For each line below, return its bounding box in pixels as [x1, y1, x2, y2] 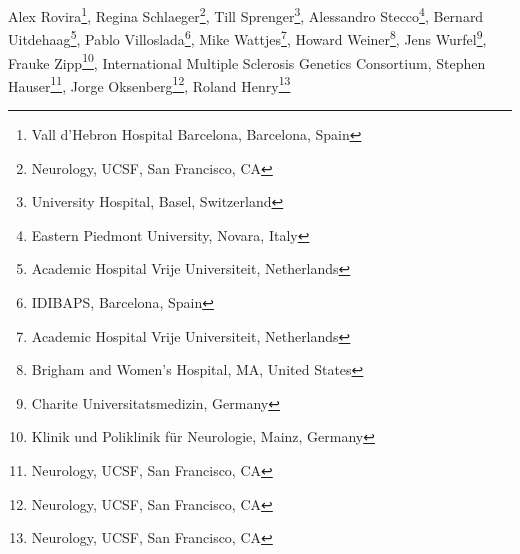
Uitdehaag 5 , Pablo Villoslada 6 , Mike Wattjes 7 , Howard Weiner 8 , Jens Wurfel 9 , [8, 26, 487, 49]
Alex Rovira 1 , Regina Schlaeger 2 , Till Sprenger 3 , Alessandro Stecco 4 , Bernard [8, 3, 484, 26]
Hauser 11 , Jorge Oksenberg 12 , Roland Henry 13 [8, 72, 291, 96]
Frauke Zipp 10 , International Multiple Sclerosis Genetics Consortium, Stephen [8, 49, 486, 73]
